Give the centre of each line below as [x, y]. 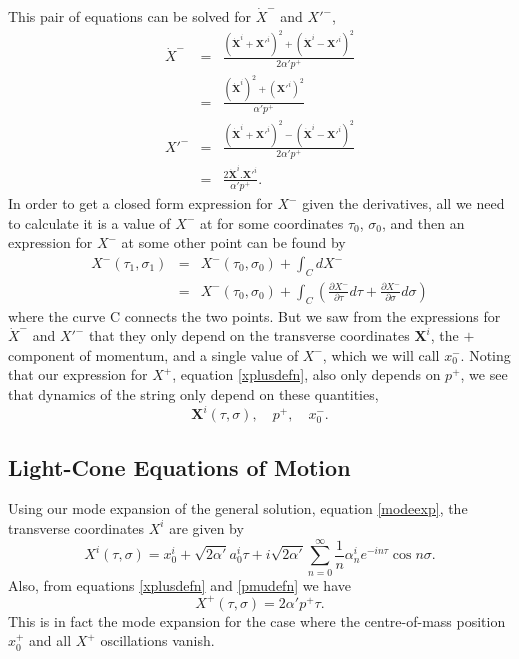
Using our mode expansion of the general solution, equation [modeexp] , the [238, 508]
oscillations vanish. [157, 640]
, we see [484, 374]
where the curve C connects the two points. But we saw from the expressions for [254, 315]
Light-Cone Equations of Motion [179, 466]
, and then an [423, 222]
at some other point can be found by [233, 242]
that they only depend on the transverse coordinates [249, 335]
